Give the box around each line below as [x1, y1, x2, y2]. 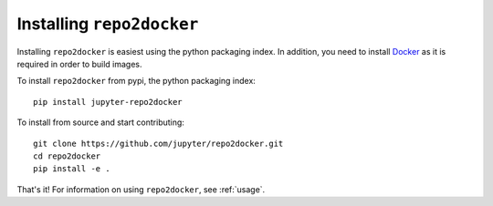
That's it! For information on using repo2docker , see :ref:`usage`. [16, 183, 266, 195]
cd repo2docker [33, 150, 101, 161]
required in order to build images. [16, 58, 142, 69]
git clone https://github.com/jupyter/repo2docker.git [33, 138, 284, 149]
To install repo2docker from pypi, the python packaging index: [16, 76, 256, 87]
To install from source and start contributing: [16, 117, 184, 128]
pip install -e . [33, 164, 110, 174]
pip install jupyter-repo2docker [33, 97, 183, 107]
